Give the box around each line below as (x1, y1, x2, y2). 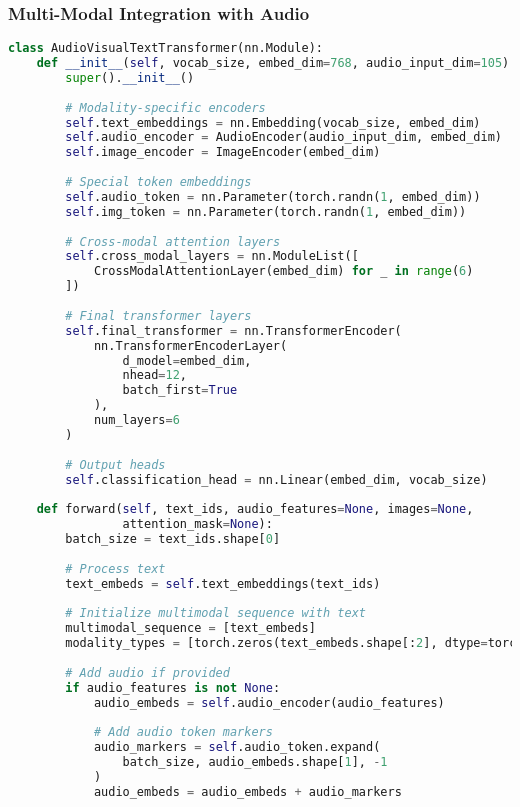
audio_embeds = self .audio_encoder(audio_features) (93, 695, 445, 710)
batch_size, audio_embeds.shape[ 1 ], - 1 (122, 755, 388, 770)
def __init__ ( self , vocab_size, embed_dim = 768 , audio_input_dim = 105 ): (36, 56, 517, 71)
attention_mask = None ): (122, 517, 273, 532)
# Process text (65, 561, 166, 576)
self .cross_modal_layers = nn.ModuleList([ (65, 249, 359, 264)
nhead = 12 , (122, 368, 188, 383)
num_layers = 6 (93, 413, 180, 428)
